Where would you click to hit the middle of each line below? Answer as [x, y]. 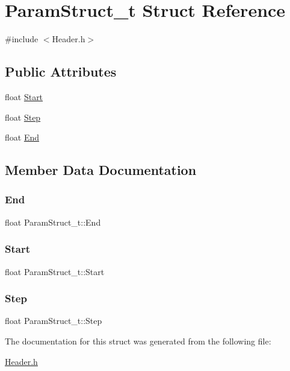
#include [22, 39]
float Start [24, 96]
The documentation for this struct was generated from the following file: [138, 341]
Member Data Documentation [101, 170]
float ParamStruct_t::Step [54, 321]
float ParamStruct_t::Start [55, 271]
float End [22, 137]
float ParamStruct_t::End [53, 222]
